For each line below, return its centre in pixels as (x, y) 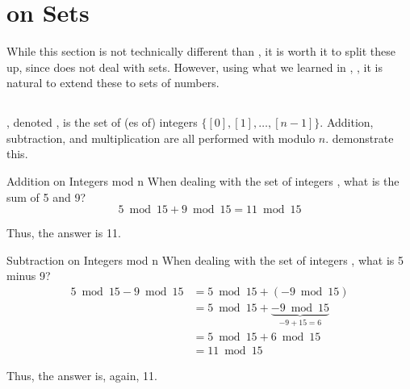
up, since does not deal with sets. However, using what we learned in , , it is (195, 67)
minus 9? (29, 276)
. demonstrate (360, 138)
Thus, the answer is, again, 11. (82, 375)
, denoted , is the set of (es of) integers (102, 122)
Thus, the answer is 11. (64, 233)
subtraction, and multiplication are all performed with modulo (161, 138)
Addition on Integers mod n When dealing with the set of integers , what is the (203, 181)
